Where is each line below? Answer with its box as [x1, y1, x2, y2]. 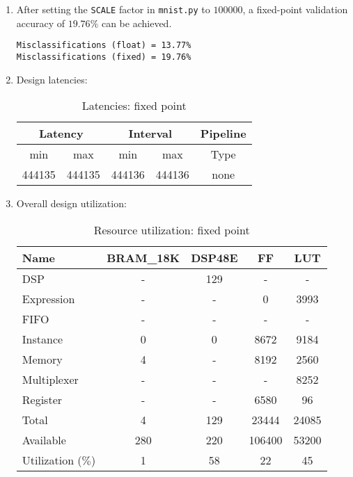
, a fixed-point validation [242, 2, 348, 16]
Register [22, 391, 63, 407]
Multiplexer [22, 371, 79, 387]
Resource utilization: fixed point [93, 221, 250, 238]
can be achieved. [101, 15, 172, 30]
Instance [22, 330, 63, 347]
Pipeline [200, 125, 246, 142]
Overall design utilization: [16, 196, 127, 211]
